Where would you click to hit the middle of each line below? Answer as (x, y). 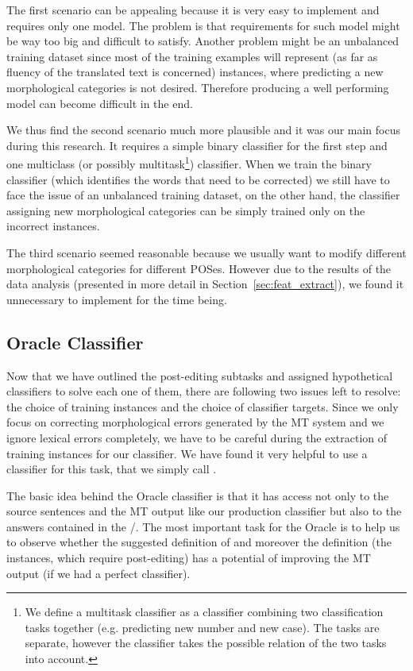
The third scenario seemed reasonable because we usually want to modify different (206, 252)
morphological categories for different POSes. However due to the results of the (199, 268)
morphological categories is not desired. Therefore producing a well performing (198, 87)
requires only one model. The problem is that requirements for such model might (203, 25)
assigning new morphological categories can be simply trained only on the (186, 210)
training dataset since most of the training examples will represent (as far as (192, 56)
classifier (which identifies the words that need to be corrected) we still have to (198, 179)
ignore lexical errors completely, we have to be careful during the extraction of (197, 437)
